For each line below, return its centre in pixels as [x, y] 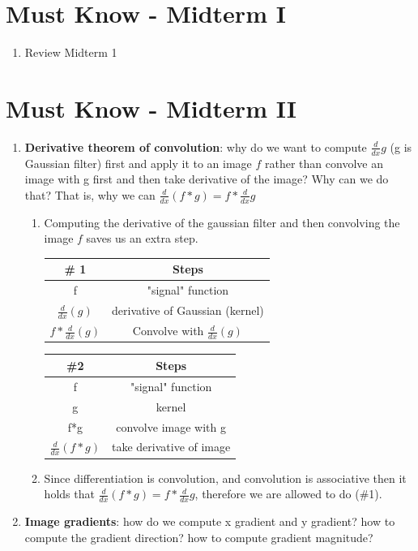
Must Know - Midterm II [151, 108]
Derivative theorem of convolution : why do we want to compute [196, 146]
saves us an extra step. [142, 238]
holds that [69, 494]
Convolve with [168, 331]
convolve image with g [171, 426]
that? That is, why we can [90, 194]
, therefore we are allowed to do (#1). [288, 494]
